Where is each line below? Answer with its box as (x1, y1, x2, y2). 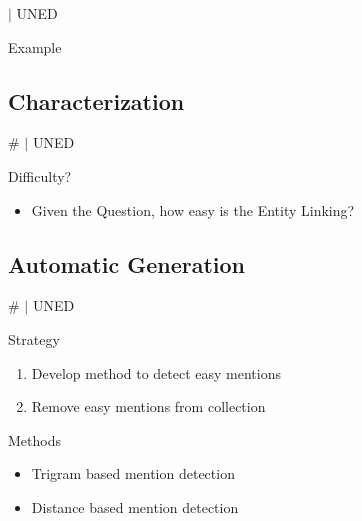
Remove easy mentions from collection (31, 396, 266, 417)
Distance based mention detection (31, 496, 239, 517)
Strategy (8, 328, 60, 349)
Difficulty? (8, 165, 72, 186)
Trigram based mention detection (31, 463, 235, 484)
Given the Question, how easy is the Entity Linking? (31, 199, 355, 220)
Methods (8, 429, 61, 450)
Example (8, 36, 62, 57)
